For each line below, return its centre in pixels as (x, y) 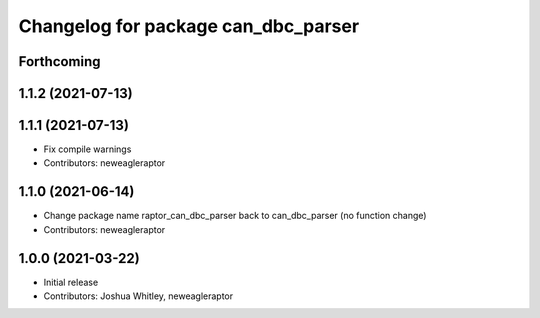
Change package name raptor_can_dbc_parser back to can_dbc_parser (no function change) (235, 216)
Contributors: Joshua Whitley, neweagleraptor (138, 296)
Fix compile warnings (87, 149)
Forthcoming (59, 61)
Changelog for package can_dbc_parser (189, 26)
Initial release (71, 282)
